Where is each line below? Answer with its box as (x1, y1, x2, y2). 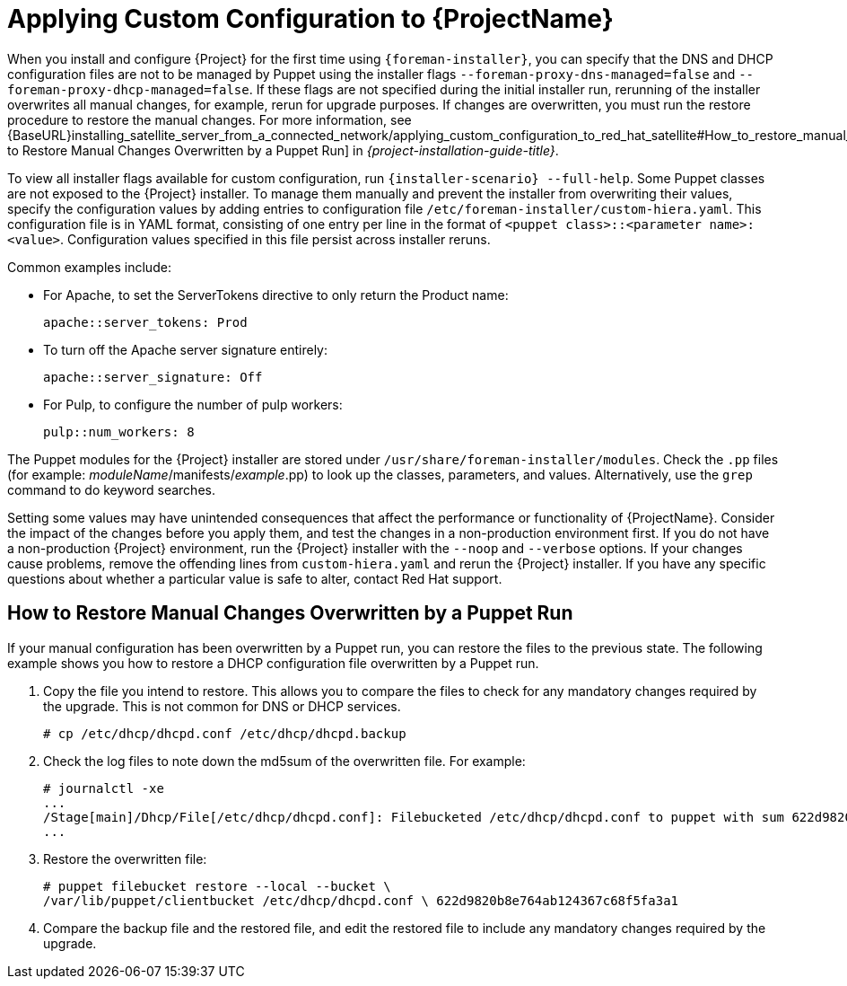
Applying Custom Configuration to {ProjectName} (7, 4, 614, 34)
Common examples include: (7, 259, 171, 275)
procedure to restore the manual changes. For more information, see (7, 111, 412, 128)
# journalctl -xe (43, 780, 164, 796)
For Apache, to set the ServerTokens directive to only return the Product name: (43, 286, 509, 303)
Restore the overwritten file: (43, 850, 207, 867)
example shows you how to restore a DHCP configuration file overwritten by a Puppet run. (7, 655, 539, 671)
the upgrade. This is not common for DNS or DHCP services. (43, 698, 401, 714)
